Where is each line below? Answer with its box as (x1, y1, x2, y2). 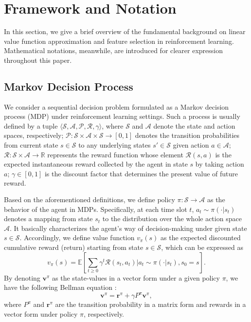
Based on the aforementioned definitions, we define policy (4, 194, 175, 205)
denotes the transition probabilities (135, 130, 240, 140)
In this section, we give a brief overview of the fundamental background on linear (4, 26, 246, 37)
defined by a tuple (4, 120, 58, 131)
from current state (4, 140, 58, 150)
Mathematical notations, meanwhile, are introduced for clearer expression (4, 45, 223, 56)
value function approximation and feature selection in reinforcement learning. (4, 36, 234, 46)
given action (173, 140, 209, 150)
